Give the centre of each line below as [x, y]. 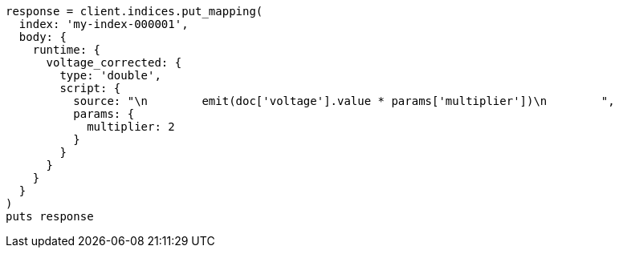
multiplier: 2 [131, 127]
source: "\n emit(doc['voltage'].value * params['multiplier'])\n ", [344, 101]
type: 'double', [110, 75]
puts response [50, 216]
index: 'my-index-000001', [104, 24]
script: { [90, 88]
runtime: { [67, 50]
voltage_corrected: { [114, 62]
